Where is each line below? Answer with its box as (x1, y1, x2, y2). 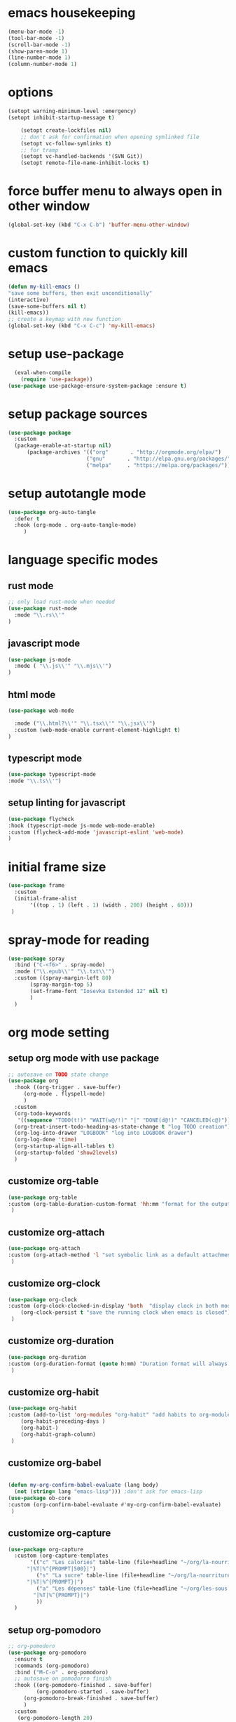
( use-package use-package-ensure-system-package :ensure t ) (8, 382, 188, 389)
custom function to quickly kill (8, 245, 188, 261)
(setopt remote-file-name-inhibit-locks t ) (20, 159, 150, 166)
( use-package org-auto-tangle (8, 508, 97, 515)
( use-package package (8, 429, 71, 436)
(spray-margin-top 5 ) (29, 981, 93, 988)
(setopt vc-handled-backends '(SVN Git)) (20, 153, 143, 160)
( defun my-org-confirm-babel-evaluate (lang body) (8, 1482, 159, 1489)
